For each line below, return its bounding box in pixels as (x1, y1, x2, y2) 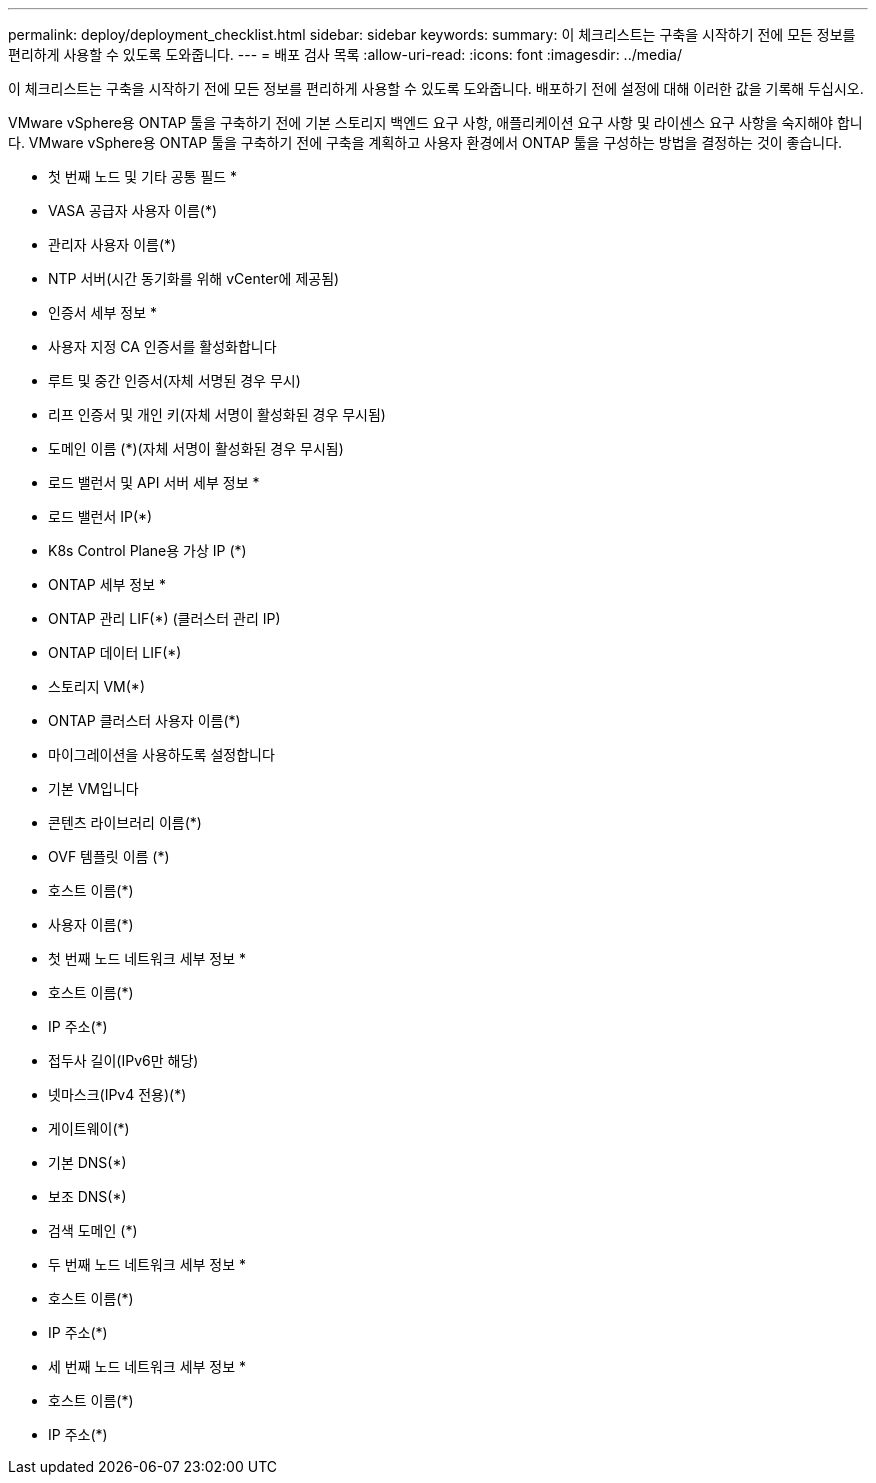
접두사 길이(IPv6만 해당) (48, 1052, 199, 1069)
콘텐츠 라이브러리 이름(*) (48, 814, 202, 831)
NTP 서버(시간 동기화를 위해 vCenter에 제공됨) (48, 270, 340, 287)
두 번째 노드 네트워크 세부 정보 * (48, 1256, 247, 1273)
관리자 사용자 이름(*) (48, 236, 177, 253)
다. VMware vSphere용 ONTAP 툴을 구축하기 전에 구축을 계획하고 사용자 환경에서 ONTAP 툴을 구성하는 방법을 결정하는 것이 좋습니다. (8, 134, 843, 151)
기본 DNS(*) (48, 1154, 127, 1171)
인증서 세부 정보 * (48, 304, 157, 321)
